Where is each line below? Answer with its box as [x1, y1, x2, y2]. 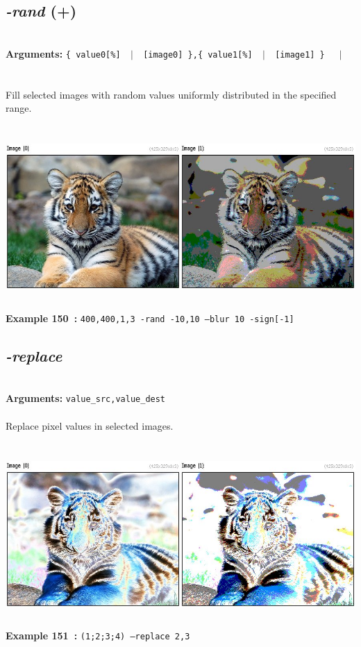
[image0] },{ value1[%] [143, 49, 253, 60]
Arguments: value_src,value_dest [6, 391, 166, 405]
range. [6, 101, 32, 115]
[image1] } [275, 49, 325, 60]
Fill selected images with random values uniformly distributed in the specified [6, 87, 337, 101]
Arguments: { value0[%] [6, 46, 121, 60]
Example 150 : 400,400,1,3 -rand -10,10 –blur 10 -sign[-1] [6, 310, 294, 325]
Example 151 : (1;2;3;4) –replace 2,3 [6, 628, 190, 643]
